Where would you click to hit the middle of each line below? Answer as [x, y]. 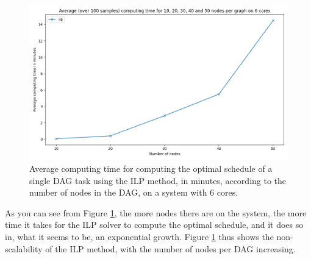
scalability [24, 248]
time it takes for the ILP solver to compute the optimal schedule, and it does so [154, 225]
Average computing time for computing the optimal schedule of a [151, 168]
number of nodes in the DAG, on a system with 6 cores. [134, 192]
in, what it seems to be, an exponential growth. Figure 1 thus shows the [139, 236]
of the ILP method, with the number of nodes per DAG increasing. [170, 248]
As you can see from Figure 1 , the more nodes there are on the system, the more [156, 212]
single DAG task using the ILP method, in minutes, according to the [158, 180]
